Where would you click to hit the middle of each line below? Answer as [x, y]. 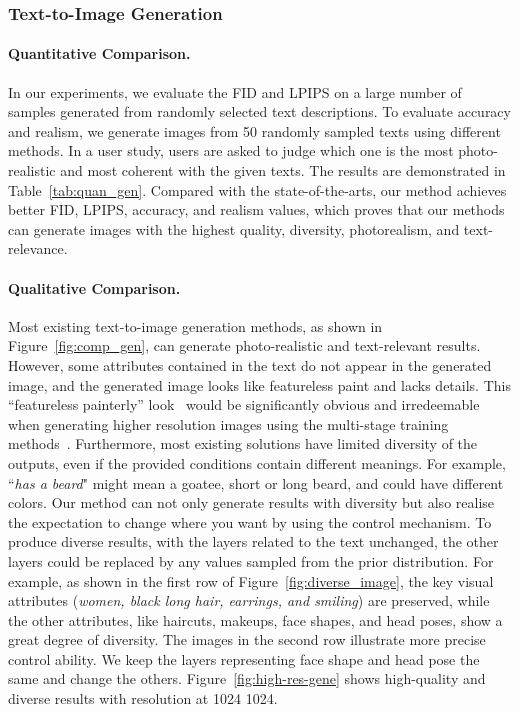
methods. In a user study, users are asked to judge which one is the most [231, 150]
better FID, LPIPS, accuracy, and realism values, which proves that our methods [256, 209]
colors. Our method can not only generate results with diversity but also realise [251, 502]
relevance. [38, 248]
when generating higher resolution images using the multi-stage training [228, 423]
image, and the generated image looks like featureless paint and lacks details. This [259, 384]
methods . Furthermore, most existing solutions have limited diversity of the [243, 443]
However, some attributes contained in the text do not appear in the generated [250, 364]
